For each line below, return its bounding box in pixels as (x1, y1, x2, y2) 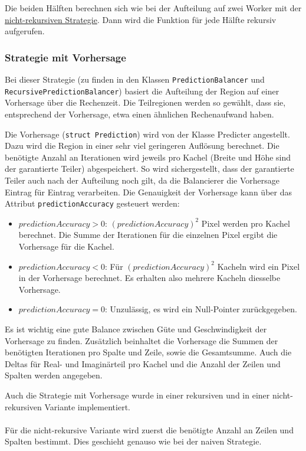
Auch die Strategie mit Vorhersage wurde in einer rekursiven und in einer (5, 388, 270, 401)
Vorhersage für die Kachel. (18, 240, 114, 252)
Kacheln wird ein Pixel (217, 260, 300, 272)
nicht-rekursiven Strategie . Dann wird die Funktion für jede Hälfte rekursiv (5, 13, 277, 25)
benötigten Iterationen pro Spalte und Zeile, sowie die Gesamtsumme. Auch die (5, 346, 292, 358)
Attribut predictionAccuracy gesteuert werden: (5, 197, 180, 210)
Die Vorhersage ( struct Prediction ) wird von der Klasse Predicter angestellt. (5, 128, 290, 140)
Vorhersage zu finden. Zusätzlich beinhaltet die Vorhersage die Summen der (5, 334, 278, 347)
